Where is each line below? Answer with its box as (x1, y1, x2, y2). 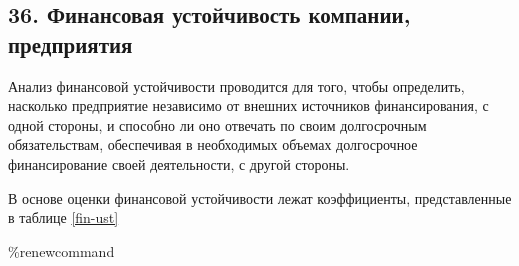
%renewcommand (8, 240, 115, 261)
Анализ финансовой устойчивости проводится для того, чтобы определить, (8, 75, 465, 96)
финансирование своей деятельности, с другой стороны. (8, 153, 350, 174)
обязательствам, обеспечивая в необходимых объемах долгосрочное (8, 134, 418, 155)
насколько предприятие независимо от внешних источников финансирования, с (8, 95, 489, 116)
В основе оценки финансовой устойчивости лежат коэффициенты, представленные (8, 187, 512, 208)
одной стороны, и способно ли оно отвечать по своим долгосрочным (8, 114, 427, 135)
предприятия (8, 28, 133, 59)
